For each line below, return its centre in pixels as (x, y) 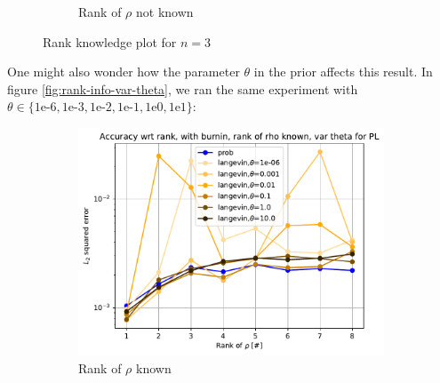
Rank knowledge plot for (110, 41)
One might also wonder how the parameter (124, 72)
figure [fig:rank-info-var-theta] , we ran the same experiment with (183, 88)
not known (165, 12)
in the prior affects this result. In (343, 72)
